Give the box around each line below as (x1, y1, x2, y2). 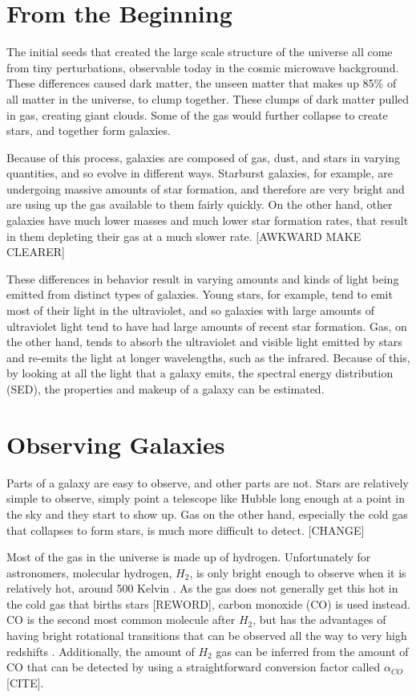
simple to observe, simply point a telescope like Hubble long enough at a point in (6, 490, 405, 507)
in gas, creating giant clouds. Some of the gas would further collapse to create (6, 106, 388, 123)
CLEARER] (6, 243, 65, 260)
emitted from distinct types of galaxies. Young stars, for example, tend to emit (6, 286, 393, 303)
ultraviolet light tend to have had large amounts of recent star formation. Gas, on (6, 317, 407, 334)
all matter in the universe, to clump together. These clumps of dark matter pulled (6, 90, 410, 107)
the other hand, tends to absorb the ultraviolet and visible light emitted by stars (6, 333, 402, 350)
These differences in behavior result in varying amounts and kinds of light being (6, 270, 399, 287)
